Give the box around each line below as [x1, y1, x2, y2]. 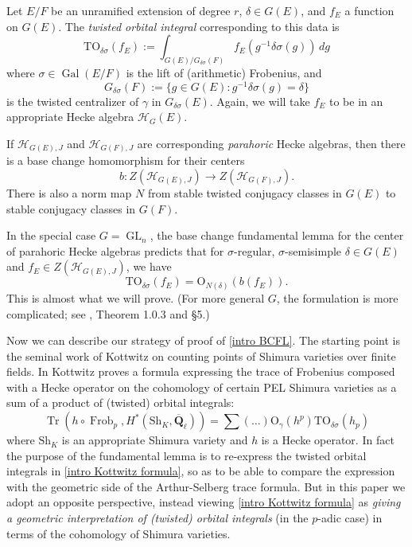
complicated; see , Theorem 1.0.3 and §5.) [6, 305, 210, 322]
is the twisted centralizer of [6, 92, 139, 109]
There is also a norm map [6, 185, 132, 201]
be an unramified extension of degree [51, 2, 231, 18]
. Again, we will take [209, 92, 310, 109]
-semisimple [285, 242, 342, 259]
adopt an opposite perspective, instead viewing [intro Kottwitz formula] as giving [6, 494, 401, 510]
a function [344, 2, 395, 18]
